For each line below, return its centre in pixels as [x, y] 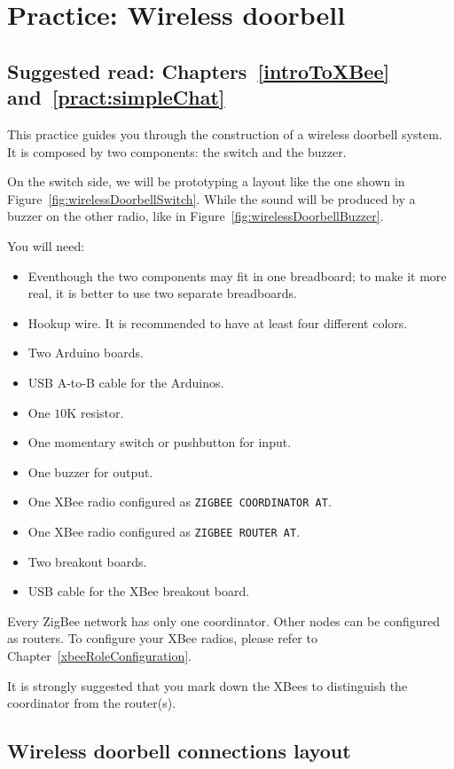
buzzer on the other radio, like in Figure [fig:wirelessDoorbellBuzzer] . [196, 216]
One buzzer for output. [90, 471]
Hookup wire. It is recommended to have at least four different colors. [218, 322]
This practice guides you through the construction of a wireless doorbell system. [225, 133]
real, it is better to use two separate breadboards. [162, 293]
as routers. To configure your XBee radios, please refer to [162, 638]
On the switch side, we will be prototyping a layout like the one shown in [206, 181]
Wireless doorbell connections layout [179, 751]
